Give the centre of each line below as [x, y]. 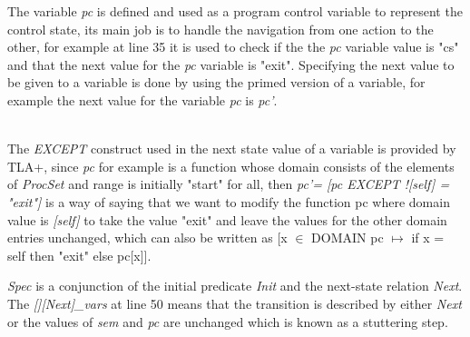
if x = [428, 238]
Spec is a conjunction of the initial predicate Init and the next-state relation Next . [235, 286]
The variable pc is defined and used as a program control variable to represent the [235, 11]
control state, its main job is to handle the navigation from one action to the [220, 29]
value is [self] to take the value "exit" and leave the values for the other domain [227, 219]
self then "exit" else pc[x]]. [79, 255]
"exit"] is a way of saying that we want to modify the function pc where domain [229, 201]
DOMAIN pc [348, 238]
